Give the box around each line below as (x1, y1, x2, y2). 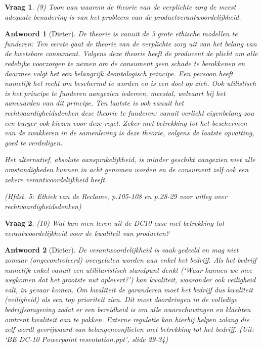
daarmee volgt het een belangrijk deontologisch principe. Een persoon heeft (5, 68, 233, 78)
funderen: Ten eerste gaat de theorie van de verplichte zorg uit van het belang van (5, 38, 257, 48)
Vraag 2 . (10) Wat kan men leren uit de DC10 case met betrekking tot (5, 218, 225, 228)
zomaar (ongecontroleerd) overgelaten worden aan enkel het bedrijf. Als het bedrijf (5, 255, 256, 265)
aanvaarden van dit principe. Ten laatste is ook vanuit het (5, 97, 184, 108)
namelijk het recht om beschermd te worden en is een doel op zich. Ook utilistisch (5, 78, 256, 88)
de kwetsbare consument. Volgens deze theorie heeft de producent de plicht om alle (5, 48, 258, 59)
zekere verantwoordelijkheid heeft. (5, 174, 107, 184)
